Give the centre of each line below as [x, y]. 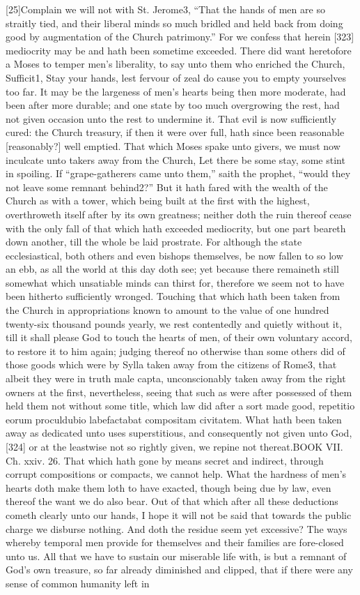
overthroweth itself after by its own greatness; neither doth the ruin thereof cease [179, 214]
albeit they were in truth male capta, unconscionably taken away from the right [176, 378]
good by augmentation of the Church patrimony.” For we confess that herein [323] [180, 37]
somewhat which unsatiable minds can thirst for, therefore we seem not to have [175, 282]
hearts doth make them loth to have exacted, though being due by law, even [169, 487]
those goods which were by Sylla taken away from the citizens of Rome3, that [171, 364]
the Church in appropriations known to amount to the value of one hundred [167, 310]
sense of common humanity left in [78, 583]
